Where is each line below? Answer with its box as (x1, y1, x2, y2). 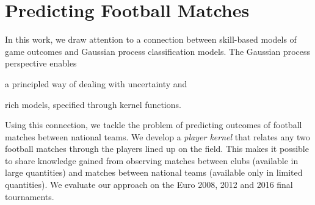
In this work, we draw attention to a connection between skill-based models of (5, 33, 297, 46)
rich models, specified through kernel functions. (5, 98, 181, 110)
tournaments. (5, 190, 54, 203)
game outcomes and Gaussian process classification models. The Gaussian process (5, 45, 311, 57)
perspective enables (5, 57, 77, 70)
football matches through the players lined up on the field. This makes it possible (5, 142, 309, 155)
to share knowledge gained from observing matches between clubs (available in (5, 154, 299, 167)
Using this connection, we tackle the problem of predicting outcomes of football (5, 118, 302, 131)
